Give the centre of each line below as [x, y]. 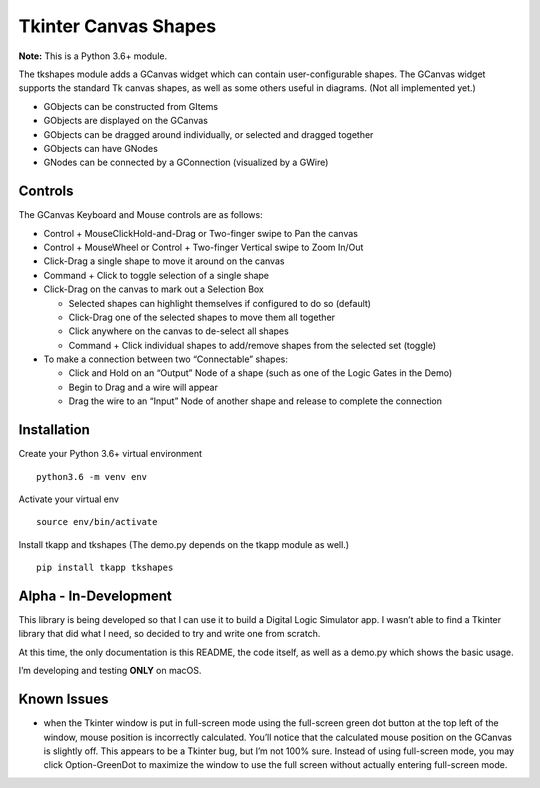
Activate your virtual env [69, 499]
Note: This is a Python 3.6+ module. [93, 56]
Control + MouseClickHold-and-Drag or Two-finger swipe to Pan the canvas [201, 233]
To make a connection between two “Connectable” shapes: [166, 359]
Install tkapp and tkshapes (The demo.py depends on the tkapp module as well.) [184, 544]
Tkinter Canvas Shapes [117, 26]
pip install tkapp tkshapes [105, 568]
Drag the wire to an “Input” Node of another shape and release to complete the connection [255, 401]
